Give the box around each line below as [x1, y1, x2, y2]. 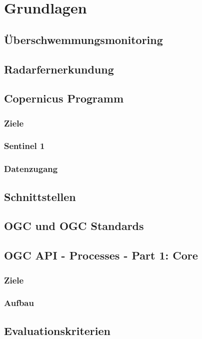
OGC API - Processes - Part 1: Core [4, 247, 198, 263]
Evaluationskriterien [4, 322, 110, 338]
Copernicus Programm [4, 90, 124, 106]
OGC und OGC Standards [4, 218, 144, 233]
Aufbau [4, 296, 34, 309]
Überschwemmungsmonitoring [4, 31, 163, 47]
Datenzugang [4, 162, 58, 175]
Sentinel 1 [4, 139, 45, 152]
